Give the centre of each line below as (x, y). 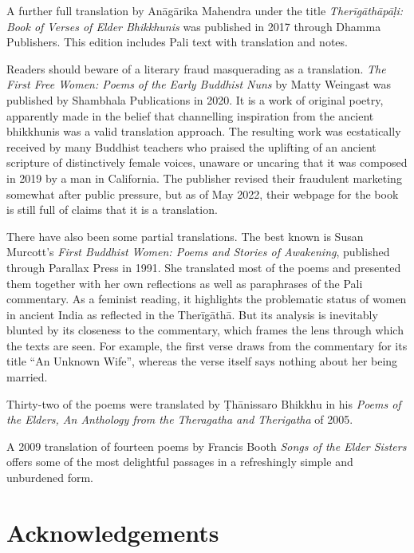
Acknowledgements (113, 532)
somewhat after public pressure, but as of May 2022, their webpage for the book (203, 194)
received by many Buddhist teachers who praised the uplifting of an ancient (191, 146)
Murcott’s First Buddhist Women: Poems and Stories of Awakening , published (198, 252)
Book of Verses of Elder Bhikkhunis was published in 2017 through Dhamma (194, 26)
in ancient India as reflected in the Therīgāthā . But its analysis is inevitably (192, 314)
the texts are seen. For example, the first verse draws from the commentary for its (207, 345)
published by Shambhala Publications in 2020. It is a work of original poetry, (195, 99)
